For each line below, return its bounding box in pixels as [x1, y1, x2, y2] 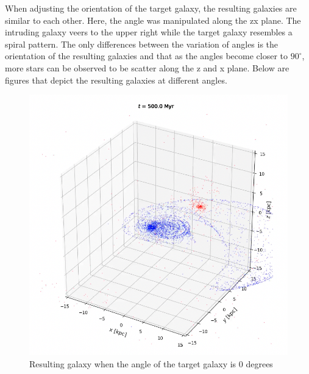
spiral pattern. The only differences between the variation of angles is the [5, 37, 279, 50]
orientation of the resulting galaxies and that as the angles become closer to [5, 49, 288, 62]
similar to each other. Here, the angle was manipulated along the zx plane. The [5, 13, 301, 26]
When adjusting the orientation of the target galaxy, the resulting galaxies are [5, 2, 297, 14]
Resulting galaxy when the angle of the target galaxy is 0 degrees [29, 357, 273, 370]
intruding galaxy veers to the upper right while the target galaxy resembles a [5, 26, 293, 38]
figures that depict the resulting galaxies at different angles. [5, 73, 227, 86]
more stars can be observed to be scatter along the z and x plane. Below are [5, 61, 289, 74]
